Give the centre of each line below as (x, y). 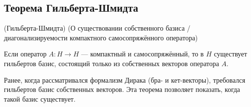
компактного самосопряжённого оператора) (134, 37)
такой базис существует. (40, 98)
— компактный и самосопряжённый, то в (142, 54)
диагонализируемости (36, 37)
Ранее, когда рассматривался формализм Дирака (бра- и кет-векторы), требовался (125, 80)
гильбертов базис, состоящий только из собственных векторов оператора (112, 63)
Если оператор (25, 54)
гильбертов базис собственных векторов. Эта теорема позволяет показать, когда (122, 89)
